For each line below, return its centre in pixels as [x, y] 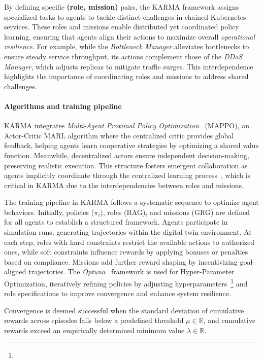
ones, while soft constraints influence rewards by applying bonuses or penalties [126, 252]
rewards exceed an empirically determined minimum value [94, 330]
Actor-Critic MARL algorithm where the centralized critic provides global [119, 135]
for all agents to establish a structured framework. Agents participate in [116, 222]
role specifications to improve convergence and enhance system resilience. [118, 293]
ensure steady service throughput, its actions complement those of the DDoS [123, 56]
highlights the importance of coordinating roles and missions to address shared [126, 76]
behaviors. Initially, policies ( [49, 212]
